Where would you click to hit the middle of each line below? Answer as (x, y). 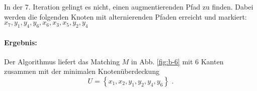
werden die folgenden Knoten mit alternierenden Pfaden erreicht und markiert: (125, 16)
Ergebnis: (21, 42)
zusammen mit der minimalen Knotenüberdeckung (82, 71)
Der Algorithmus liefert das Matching (62, 61)
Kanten (212, 61)
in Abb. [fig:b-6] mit (162, 61)
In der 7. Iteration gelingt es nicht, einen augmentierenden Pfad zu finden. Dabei (129, 7)
